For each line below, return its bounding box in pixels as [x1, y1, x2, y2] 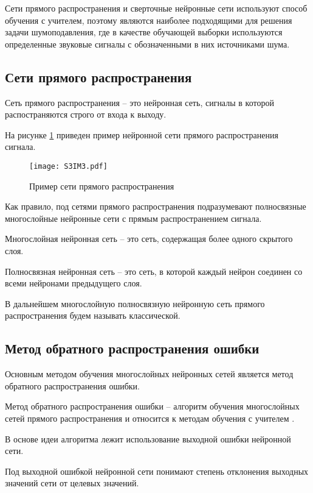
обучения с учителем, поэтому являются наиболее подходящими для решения [5, 13, 292, 26]
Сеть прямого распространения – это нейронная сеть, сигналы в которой [5, 96, 274, 108]
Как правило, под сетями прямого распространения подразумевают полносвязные [5, 200, 306, 213]
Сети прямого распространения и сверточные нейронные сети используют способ [5, 2, 308, 14]
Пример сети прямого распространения [29, 179, 174, 192]
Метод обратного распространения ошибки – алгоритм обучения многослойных [5, 400, 300, 413]
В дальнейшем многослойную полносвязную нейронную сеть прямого [5, 297, 265, 310]
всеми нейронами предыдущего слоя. [5, 277, 142, 289]
